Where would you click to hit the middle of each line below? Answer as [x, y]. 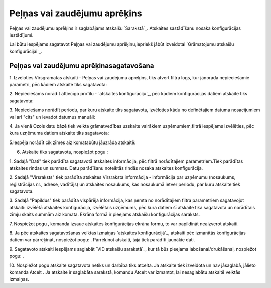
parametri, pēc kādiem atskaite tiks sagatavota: [58, 85]
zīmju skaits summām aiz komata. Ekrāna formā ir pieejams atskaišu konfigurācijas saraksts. [105, 214]
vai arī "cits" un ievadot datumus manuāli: [52, 117]
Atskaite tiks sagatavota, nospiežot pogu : [65, 152]
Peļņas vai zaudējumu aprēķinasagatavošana [82, 65]
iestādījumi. [21, 35]
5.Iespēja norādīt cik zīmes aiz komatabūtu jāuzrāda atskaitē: [73, 142]
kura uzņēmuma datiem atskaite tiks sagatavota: [59, 133]
